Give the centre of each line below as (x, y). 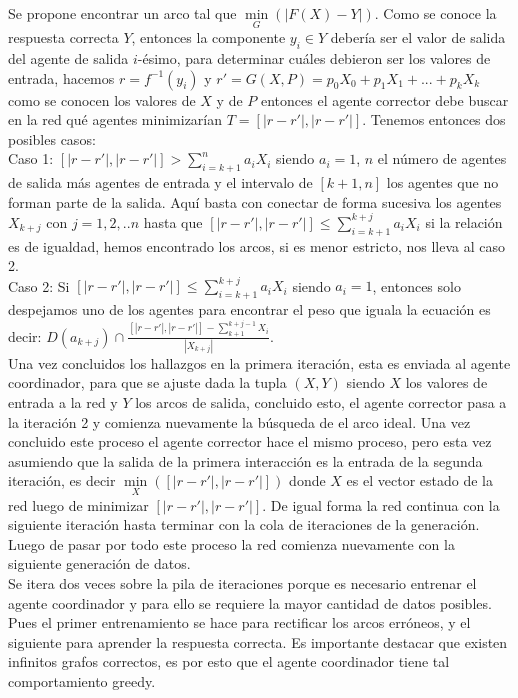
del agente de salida (68, 58)
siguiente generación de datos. (99, 563)
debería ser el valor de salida (418, 37)
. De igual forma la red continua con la (381, 504)
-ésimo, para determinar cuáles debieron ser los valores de (314, 58)
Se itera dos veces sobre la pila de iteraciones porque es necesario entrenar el (242, 583)
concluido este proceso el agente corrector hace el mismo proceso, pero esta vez (250, 441)
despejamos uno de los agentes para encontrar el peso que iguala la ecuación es (249, 309)
